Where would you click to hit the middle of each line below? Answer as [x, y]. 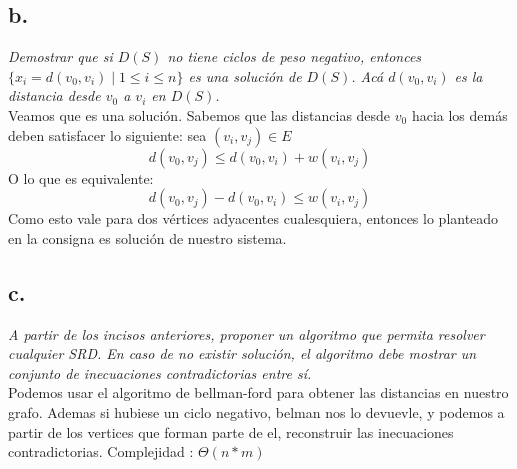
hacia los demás [459, 114]
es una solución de [245, 75]
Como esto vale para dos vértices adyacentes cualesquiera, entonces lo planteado [253, 218]
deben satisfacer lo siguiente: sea [107, 134]
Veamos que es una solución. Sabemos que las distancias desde [199, 114]
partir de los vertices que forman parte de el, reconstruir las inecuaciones [231, 431]
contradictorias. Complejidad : [101, 451]
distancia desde [54, 95]
